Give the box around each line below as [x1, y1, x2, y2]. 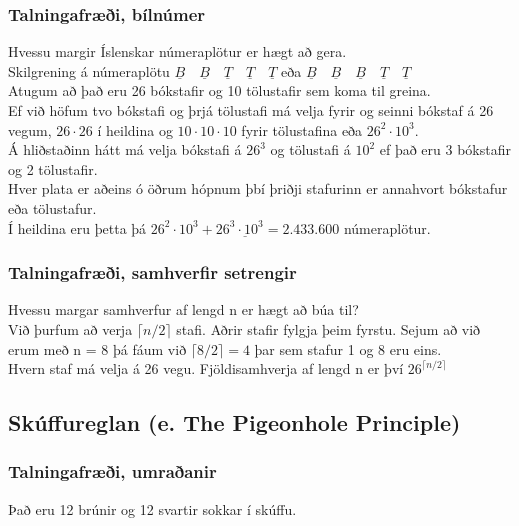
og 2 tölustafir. [8, 158, 98, 179]
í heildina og [97, 119, 173, 140]
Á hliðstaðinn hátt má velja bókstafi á [8, 139, 242, 160]
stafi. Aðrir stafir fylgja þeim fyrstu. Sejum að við [176, 318, 481, 339]
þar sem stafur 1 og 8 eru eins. [254, 338, 442, 359]
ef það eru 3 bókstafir [379, 139, 511, 160]
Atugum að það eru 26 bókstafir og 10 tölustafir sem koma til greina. [8, 80, 431, 101]
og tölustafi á [270, 139, 351, 160]
